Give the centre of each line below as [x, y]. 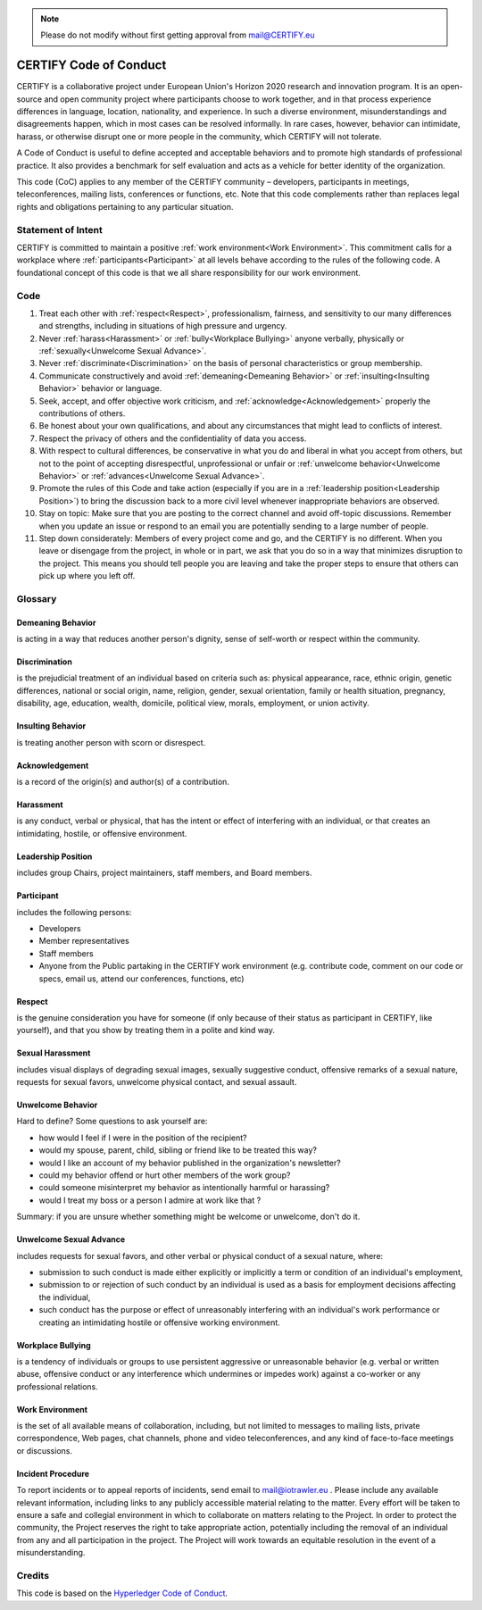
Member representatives [84, 941]
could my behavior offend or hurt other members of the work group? [165, 1175]
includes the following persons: [74, 912]
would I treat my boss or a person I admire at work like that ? [150, 1200]
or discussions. [45, 1450]
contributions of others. [82, 413]
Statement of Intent [59, 229]
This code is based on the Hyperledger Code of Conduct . [122, 1593]
